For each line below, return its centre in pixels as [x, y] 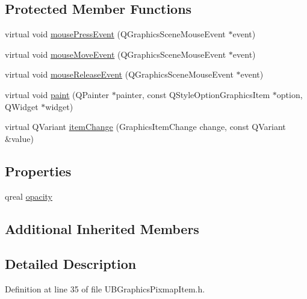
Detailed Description [71, 264]
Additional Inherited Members [102, 228]
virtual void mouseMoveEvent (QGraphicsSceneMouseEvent [116, 54]
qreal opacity [29, 196]
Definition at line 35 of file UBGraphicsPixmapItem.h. [105, 289]
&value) [19, 138]
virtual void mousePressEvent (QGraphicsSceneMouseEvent [115, 34]
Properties [38, 171]
